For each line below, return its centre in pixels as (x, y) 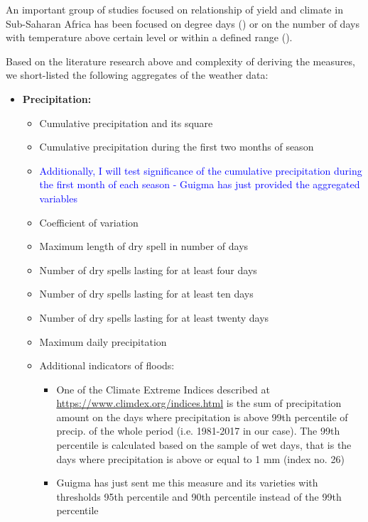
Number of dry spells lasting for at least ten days (146, 294)
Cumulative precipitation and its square (126, 123)
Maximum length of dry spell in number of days (144, 246)
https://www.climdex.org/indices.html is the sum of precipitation (199, 403)
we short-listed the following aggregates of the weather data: (137, 75)
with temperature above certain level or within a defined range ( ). (149, 37)
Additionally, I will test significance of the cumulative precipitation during (201, 170)
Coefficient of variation (89, 222)
